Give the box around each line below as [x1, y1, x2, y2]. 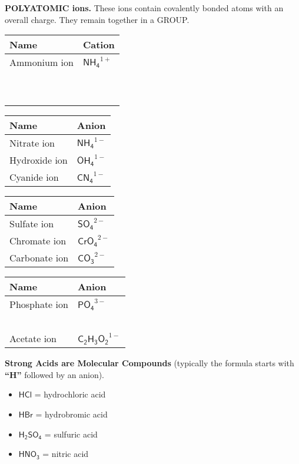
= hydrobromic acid [35, 407, 108, 420]
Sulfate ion [9, 217, 54, 231]
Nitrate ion [9, 136, 55, 150]
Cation [82, 38, 115, 52]
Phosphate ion [9, 297, 68, 311]
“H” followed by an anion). [5, 368, 104, 380]
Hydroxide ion [9, 153, 68, 167]
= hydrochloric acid [34, 388, 106, 400]
